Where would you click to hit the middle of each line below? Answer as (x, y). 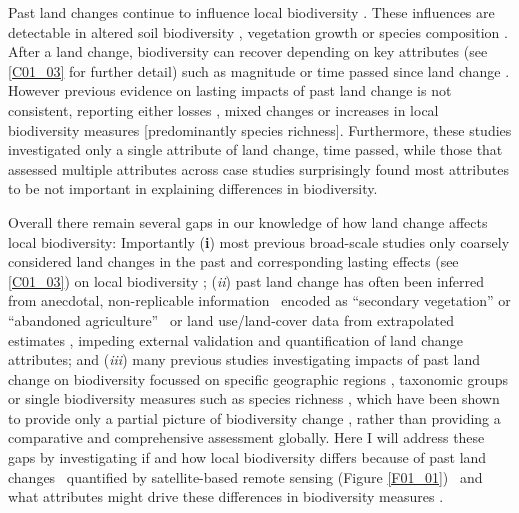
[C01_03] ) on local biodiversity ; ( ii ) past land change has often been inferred (246, 280)
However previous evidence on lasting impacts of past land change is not (230, 90)
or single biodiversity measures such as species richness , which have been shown (254, 398)
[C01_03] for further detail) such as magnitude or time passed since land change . (259, 70)
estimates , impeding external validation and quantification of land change (235, 339)
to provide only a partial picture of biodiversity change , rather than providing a (254, 417)
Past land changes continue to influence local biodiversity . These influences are (251, 12)
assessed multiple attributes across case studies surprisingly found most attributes (258, 168)
